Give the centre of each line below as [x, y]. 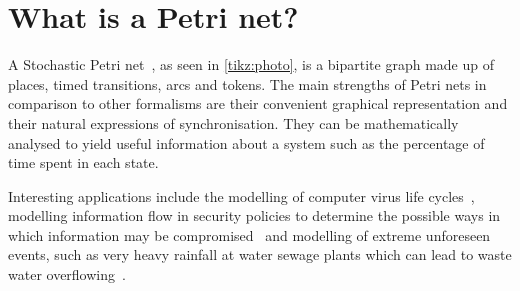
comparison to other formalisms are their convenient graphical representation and [258, 103]
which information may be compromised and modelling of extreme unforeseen [249, 234]
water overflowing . [67, 274]
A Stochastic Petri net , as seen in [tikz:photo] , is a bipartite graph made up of [251, 64]
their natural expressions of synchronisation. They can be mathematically [233, 122]
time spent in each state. [83, 162]
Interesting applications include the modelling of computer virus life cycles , [241, 195]
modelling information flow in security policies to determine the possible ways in [254, 215]
